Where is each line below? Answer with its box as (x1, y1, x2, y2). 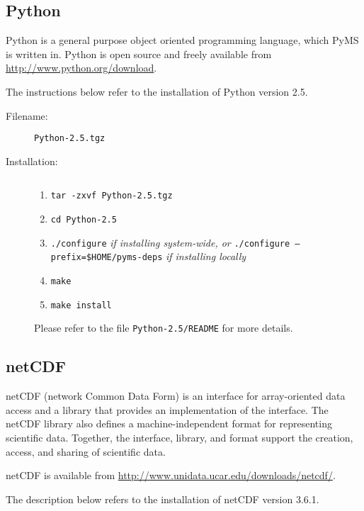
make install (50, 300, 112, 310)
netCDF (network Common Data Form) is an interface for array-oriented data (6, 388, 346, 403)
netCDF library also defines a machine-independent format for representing (6, 416, 332, 431)
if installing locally (165, 249, 246, 264)
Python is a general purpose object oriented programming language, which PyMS (6, 33, 359, 47)
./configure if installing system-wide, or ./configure (50, 235, 290, 249)
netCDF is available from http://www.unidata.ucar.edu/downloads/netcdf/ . (6, 468, 336, 483)
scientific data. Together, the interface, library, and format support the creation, (6, 430, 353, 444)
